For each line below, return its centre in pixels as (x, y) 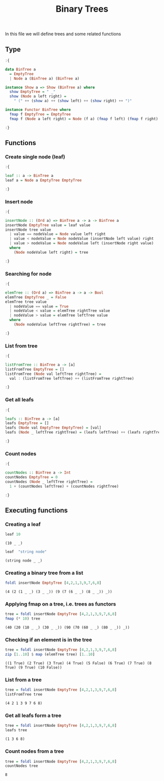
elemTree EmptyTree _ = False (36, 297)
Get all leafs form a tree (33, 716)
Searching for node (29, 274)
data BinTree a (20, 69)
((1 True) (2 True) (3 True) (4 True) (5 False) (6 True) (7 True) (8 (78, 663)
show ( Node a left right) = (38, 96)
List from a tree (23, 680)
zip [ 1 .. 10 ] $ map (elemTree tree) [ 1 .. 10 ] (50, 654)
